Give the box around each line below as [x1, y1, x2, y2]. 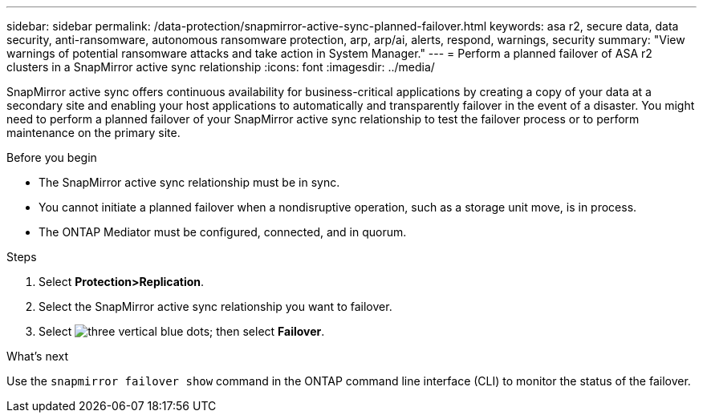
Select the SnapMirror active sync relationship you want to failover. [39, 300, 392, 313]
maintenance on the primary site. [6, 126, 181, 139]
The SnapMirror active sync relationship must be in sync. [39, 175, 340, 189]
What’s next [6, 349, 69, 363]
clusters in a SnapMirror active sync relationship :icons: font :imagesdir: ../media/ [6, 60, 435, 74]
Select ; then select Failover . [39, 324, 325, 338]
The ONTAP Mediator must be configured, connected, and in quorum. [39, 225, 407, 239]
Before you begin [6, 151, 97, 164]
